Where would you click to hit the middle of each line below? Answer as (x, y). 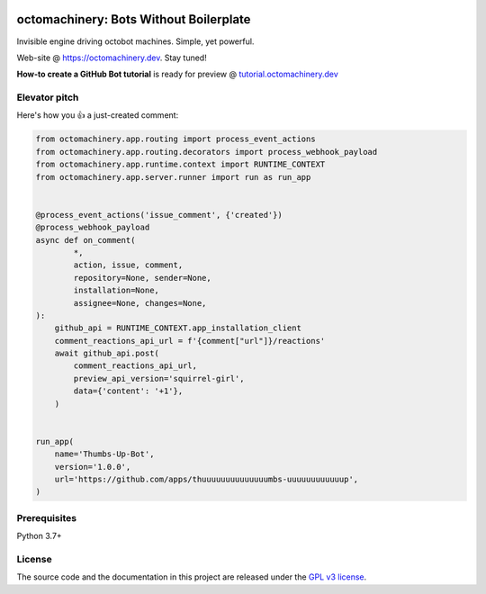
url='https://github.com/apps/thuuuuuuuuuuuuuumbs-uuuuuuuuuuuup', (207, 479)
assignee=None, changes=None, (140, 303)
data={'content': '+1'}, (128, 391)
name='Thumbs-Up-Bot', (104, 454)
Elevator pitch (48, 97)
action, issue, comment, (128, 265)
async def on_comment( (85, 240)
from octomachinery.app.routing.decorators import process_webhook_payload (207, 152)
